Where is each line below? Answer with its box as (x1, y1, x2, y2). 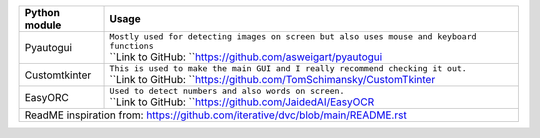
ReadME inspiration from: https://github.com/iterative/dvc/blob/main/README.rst (24, 108, 407, 122)
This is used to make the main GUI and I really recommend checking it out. (109, 63, 467, 74)
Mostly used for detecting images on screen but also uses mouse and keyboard (109, 31, 477, 42)
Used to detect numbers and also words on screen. (109, 86, 345, 96)
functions (109, 41, 154, 51)
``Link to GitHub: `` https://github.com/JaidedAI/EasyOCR (109, 95, 375, 109)
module (24, 18, 62, 32)
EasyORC (24, 90, 69, 104)
